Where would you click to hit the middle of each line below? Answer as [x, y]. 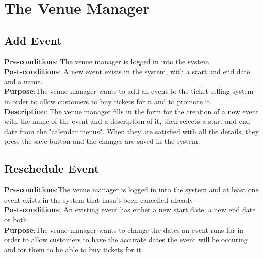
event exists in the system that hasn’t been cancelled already [99, 199]
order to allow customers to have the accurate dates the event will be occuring [126, 239]
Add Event [33, 40]
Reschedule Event [52, 168]
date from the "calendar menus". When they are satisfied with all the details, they [132, 131]
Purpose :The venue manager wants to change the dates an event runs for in [124, 229]
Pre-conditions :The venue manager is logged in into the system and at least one [131, 190]
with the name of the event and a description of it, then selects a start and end [127, 121]
